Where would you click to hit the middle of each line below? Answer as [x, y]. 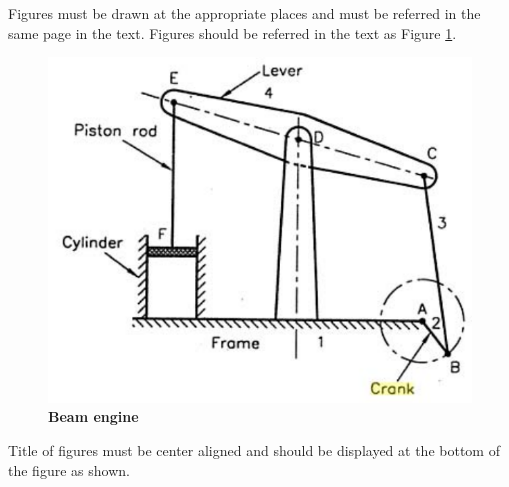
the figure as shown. [69, 469]
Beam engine [93, 416]
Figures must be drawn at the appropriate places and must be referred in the [244, 13]
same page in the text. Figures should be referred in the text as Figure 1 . [232, 32]
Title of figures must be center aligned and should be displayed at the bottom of [254, 450]
